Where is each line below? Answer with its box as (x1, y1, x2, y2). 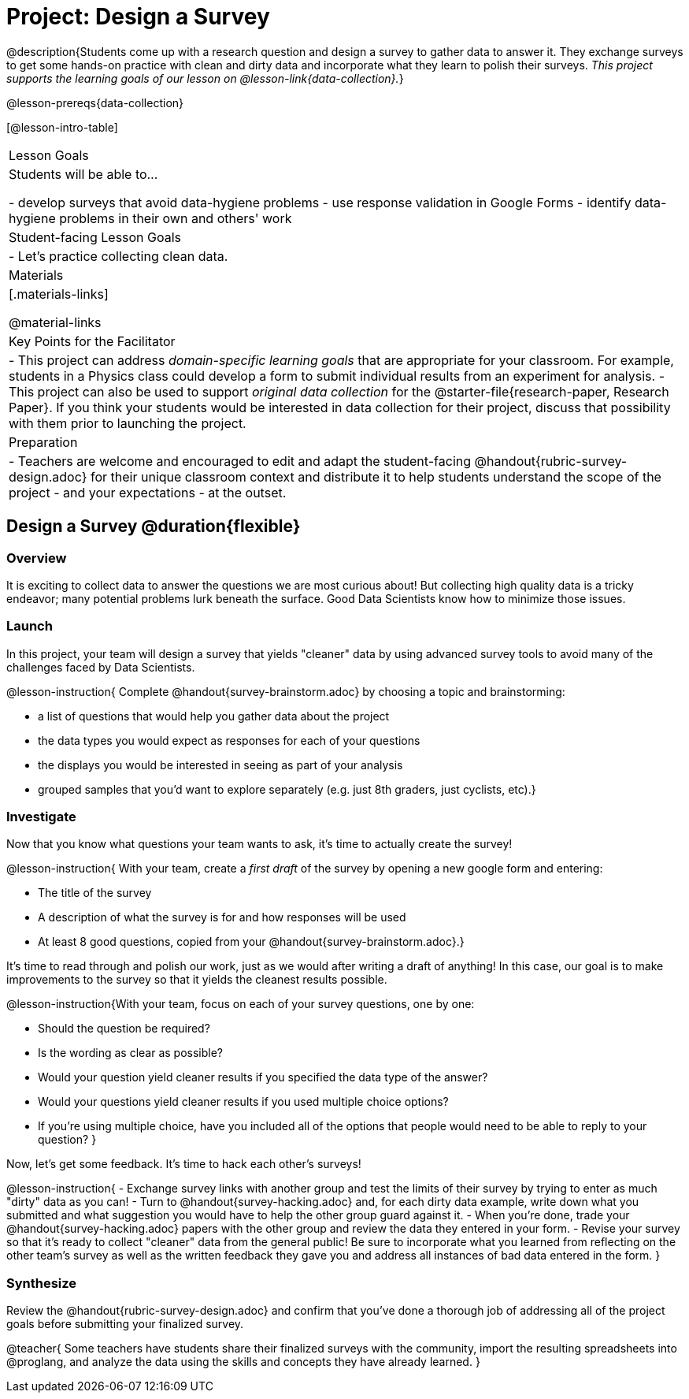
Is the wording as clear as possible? (38, 1046, 223, 1060)
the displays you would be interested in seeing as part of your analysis (38, 757, 403, 772)
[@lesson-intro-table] (6, 120, 118, 134)
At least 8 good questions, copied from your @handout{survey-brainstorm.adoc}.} (38, 935, 465, 949)
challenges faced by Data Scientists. (6, 660, 195, 674)
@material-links (9, 314, 102, 330)
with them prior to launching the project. (9, 415, 246, 431)
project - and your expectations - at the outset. (9, 484, 287, 500)
